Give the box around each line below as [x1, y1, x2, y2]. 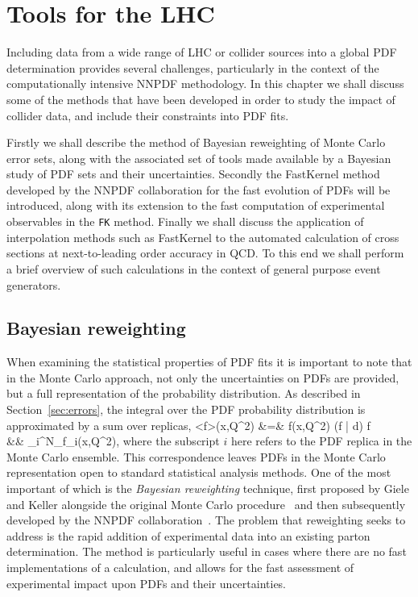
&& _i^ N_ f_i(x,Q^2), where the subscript [6, 432, 220, 449]
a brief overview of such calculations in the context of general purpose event [6, 260, 381, 277]
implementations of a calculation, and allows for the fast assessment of [6, 559, 354, 576]
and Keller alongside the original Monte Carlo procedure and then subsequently [6, 495, 406, 512]
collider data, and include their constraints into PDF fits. [6, 106, 289, 123]
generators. [6, 276, 61, 293]
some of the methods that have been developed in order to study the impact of [6, 90, 395, 107]
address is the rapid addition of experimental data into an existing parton [6, 527, 370, 544]
